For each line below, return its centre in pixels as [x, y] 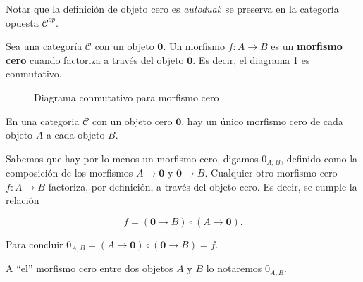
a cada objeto [75, 135]
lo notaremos [234, 268]
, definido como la [319, 158]
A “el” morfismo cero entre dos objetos [90, 268]
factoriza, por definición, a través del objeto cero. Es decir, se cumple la [203, 186]
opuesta [22, 22]
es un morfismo [307, 46]
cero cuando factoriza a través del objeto [95, 59]
